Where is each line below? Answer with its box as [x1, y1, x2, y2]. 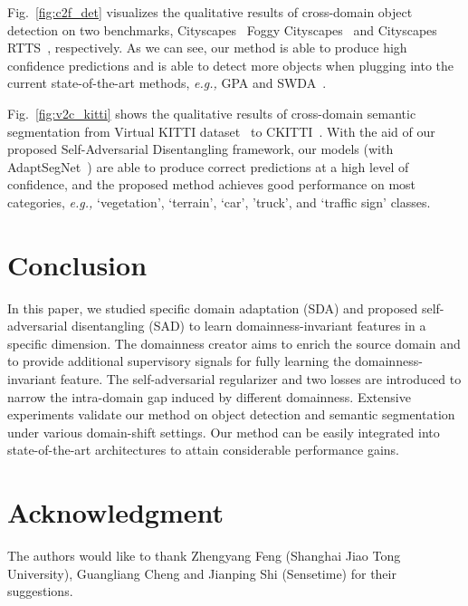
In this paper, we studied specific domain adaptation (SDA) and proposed [7, 298, 418, 317]
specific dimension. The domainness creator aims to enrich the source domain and [7, 333, 461, 352]
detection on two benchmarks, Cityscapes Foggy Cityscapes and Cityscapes [7, 20, 437, 39]
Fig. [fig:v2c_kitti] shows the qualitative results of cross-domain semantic [7, 103, 416, 122]
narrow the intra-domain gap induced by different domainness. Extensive [7, 387, 411, 406]
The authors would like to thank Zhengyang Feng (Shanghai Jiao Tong [7, 546, 401, 565]
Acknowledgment [7, 494, 224, 531]
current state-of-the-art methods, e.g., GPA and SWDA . [7, 73, 327, 92]
